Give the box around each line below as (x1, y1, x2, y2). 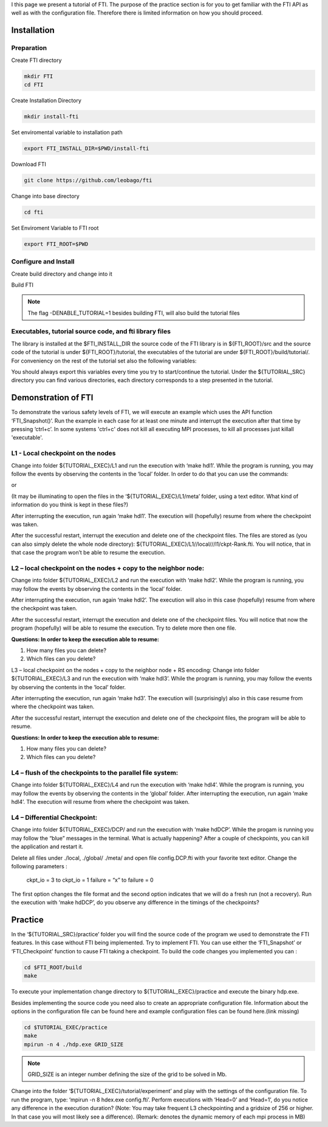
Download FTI (11, 160, 47, 168)
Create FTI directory (11, 56, 62, 64)
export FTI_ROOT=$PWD (24, 240, 89, 247)
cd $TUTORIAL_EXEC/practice (24, 1024, 108, 1030)
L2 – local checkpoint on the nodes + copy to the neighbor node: (11, 563, 205, 572)
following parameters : (11, 862, 68, 870)
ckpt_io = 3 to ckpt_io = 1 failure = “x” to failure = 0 (26, 876, 154, 884)
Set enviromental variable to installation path (11, 128, 123, 136)
